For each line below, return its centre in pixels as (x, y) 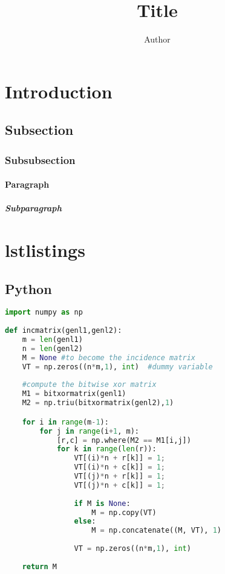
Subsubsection (40, 159)
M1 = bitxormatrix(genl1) (74, 394)
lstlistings (45, 250)
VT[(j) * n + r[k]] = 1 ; (119, 477)
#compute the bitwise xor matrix (89, 385)
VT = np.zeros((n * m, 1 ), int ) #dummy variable (117, 367)
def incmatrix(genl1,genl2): (64, 331)
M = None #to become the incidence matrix (109, 357)
